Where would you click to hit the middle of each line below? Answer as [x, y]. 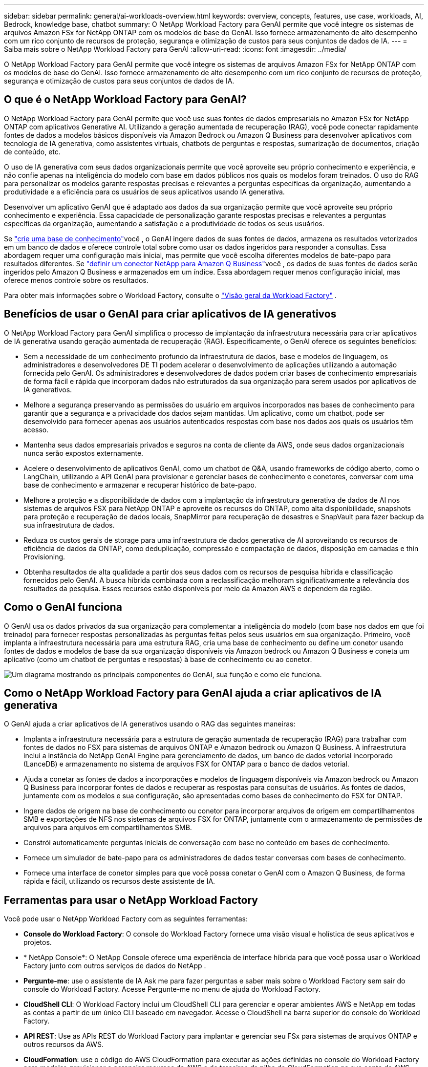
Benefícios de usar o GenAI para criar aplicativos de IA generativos [170, 314]
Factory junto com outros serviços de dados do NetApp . [115, 966]
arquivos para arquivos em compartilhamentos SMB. [108, 828]
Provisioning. [44, 556]
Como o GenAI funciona [63, 607]
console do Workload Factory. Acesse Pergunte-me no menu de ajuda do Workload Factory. [172, 989]
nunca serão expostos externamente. [84, 453]
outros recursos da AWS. [64, 1045]
